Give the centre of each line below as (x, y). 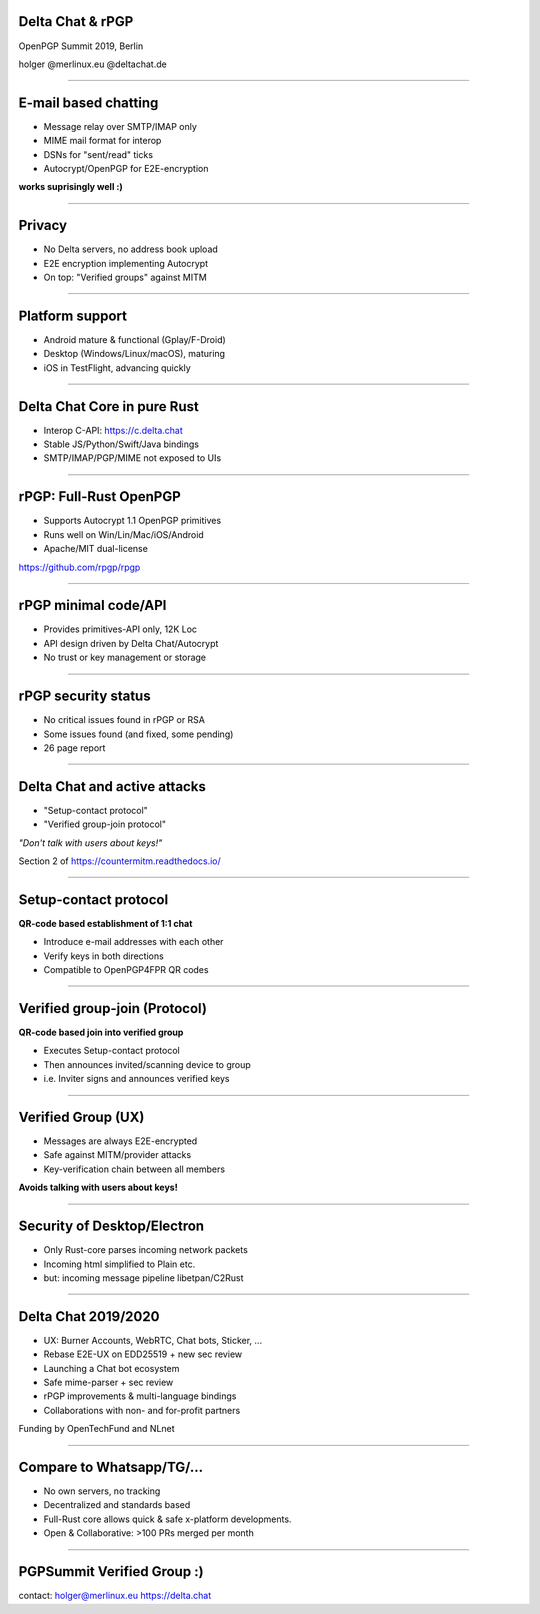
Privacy (43, 225)
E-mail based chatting (88, 102)
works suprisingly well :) (71, 187)
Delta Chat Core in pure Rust (108, 406)
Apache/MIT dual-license (96, 549)
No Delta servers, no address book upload (131, 249)
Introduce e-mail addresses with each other (133, 942)
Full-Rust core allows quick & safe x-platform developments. (167, 1519)
